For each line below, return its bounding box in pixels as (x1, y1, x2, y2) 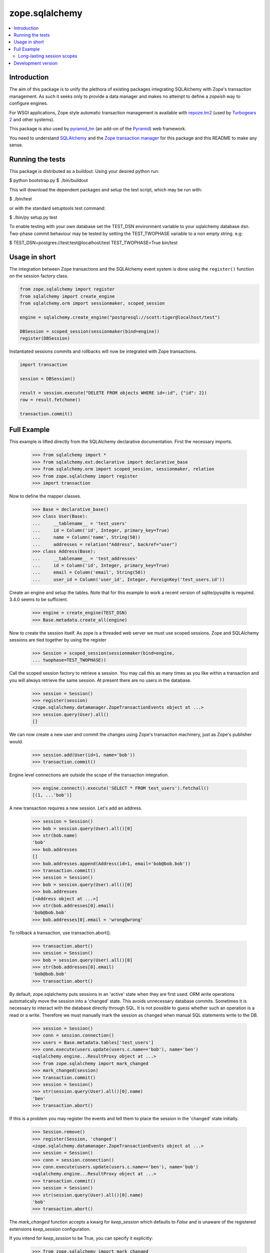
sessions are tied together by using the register (9, 637, 107, 643)
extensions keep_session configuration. (9, 1226, 91, 1232)
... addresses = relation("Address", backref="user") (32, 541, 177, 547)
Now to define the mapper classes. (9, 493, 81, 499)
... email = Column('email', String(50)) (32, 569, 146, 575)
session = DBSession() (19, 376, 75, 381)
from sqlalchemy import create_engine (19, 293, 115, 299)
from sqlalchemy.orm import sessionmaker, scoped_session (19, 301, 165, 306)
